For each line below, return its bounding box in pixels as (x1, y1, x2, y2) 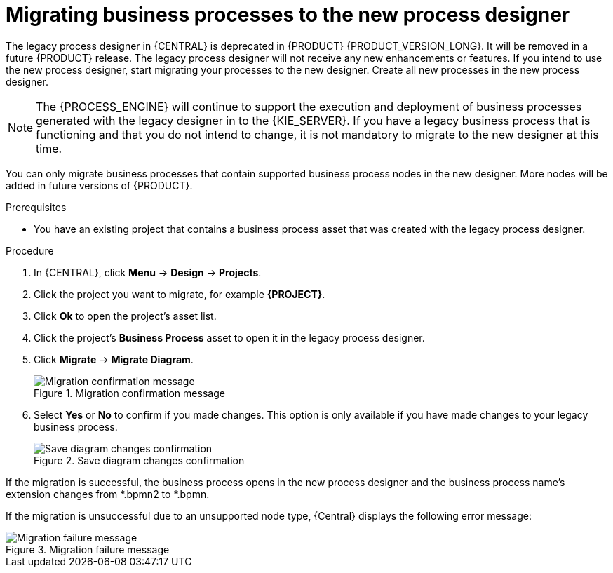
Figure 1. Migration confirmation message (34, 386, 225, 399)
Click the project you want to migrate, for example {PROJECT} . (34, 288, 325, 300)
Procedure (6, 244, 54, 257)
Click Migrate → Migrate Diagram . (34, 353, 194, 365)
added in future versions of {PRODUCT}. (6, 179, 193, 191)
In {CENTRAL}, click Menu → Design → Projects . (34, 266, 262, 278)
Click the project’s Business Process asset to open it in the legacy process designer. (34, 331, 425, 344)
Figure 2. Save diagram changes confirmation (34, 454, 245, 466)
